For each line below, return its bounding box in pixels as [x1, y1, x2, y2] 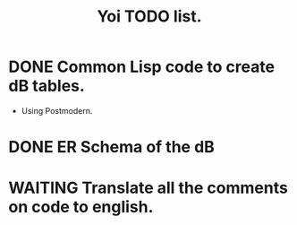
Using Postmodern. [21, 105, 93, 116]
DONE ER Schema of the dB [8, 137, 216, 158]
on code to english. [8, 197, 154, 217]
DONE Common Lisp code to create [8, 56, 275, 77]
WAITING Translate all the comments [8, 177, 288, 198]
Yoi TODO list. [97, 6, 202, 27]
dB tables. [8, 76, 86, 96]
